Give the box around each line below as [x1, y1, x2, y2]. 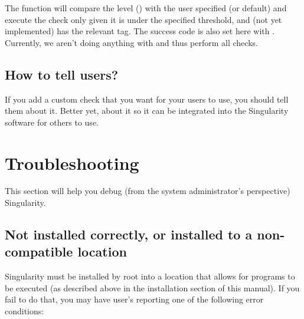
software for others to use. [5, 116, 99, 128]
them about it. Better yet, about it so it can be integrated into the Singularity [5, 104, 289, 117]
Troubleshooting [5, 150, 139, 175]
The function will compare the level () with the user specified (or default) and [5, 2, 287, 14]
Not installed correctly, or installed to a [5, 225, 253, 244]
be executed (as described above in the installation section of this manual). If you [5, 281, 300, 294]
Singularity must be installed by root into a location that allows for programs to [5, 270, 295, 282]
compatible [5, 242, 73, 261]
